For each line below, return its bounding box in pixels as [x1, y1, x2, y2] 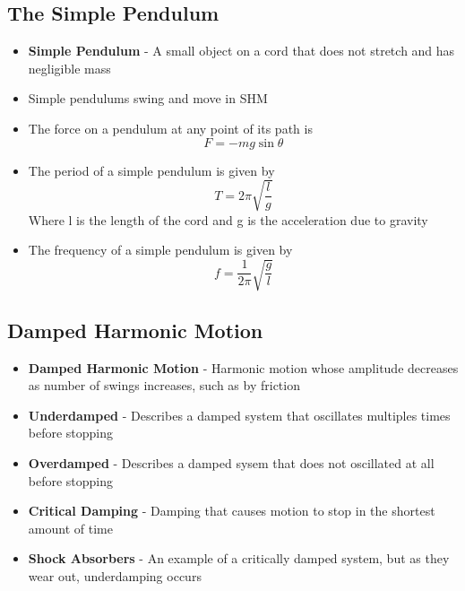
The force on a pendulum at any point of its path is [28, 118, 313, 137]
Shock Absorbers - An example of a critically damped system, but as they [28, 549, 450, 568]
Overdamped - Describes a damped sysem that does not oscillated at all [28, 454, 435, 473]
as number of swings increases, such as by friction [28, 376, 300, 395]
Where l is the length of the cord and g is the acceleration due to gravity [28, 210, 428, 229]
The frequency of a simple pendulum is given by [28, 240, 293, 259]
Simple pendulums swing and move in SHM [28, 89, 268, 108]
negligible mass [28, 58, 111, 77]
